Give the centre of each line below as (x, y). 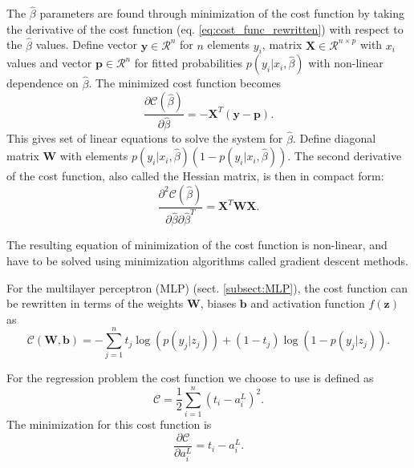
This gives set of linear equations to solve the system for (145, 138)
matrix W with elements (67, 156)
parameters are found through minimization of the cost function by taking (222, 13)
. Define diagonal (334, 138)
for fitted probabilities (189, 63)
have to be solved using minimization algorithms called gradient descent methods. (207, 260)
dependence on (43, 83)
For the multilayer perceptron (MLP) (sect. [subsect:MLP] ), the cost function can (207, 287)
